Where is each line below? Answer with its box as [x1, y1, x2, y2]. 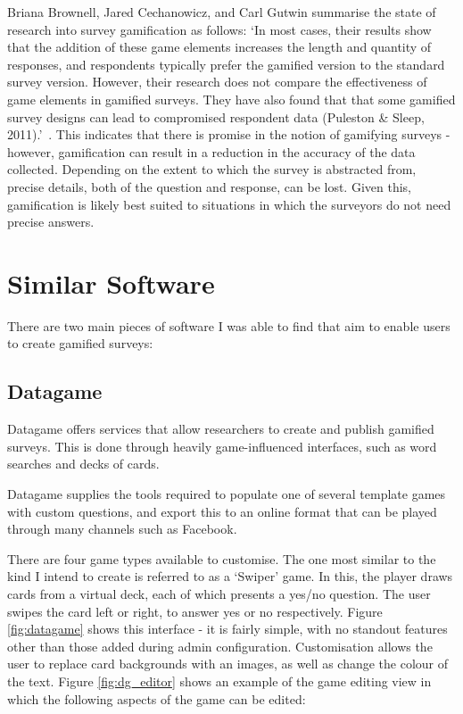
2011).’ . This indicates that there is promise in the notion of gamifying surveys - [7, 125, 451, 144]
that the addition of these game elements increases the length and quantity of [7, 37, 432, 56]
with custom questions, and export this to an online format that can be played [7, 502, 437, 520]
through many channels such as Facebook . [7, 519, 237, 538]
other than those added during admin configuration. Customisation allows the [7, 636, 433, 655]
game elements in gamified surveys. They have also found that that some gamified [7, 89, 456, 108]
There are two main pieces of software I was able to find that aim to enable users [7, 316, 451, 335]
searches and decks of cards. [7, 454, 160, 473]
